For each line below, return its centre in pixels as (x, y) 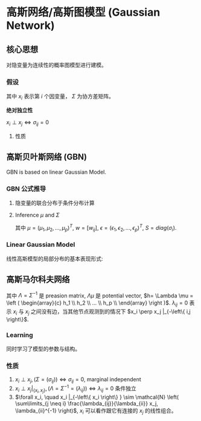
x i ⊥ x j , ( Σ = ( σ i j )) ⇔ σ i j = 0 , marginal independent (78, 380)
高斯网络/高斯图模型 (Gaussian (83, 12)
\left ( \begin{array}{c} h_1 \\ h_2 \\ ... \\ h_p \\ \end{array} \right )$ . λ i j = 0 (97, 304)
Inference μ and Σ (37, 215)
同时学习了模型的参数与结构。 (43, 349)
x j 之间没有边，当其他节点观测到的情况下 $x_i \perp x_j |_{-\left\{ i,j (108, 312)
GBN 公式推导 (26, 189)
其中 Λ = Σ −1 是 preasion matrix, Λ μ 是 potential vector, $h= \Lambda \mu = (100, 295)
